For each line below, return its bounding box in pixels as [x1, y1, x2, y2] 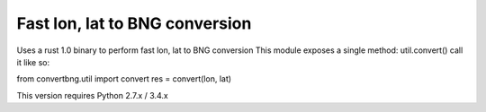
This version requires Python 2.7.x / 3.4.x [16, 90, 168, 100]
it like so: [16, 56, 49, 67]
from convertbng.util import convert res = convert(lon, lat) [16, 73, 232, 84]
